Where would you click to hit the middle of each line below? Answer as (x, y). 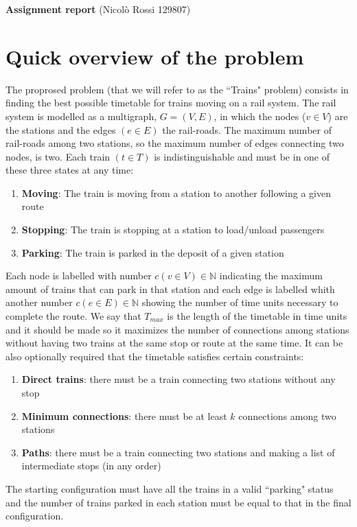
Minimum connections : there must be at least (124, 415)
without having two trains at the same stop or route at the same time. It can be (174, 343)
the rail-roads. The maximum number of (247, 129)
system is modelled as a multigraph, (81, 116)
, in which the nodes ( (260, 116)
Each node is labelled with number (79, 276)
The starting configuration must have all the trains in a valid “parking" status (170, 488)
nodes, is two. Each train (58, 156)
